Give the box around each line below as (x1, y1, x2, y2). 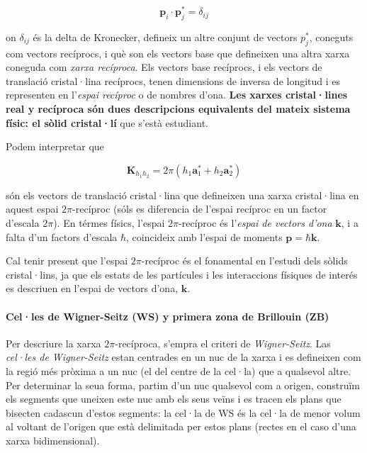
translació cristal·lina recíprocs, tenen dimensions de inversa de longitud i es (6, 73, 341, 88)
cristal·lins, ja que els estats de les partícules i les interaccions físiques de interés (6, 267, 358, 281)
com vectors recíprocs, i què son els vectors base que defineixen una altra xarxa (6, 45, 350, 60)
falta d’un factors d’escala (6, 229, 118, 244)
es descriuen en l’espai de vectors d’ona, (6, 281, 179, 296)
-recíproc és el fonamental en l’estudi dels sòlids (141, 253, 348, 268)
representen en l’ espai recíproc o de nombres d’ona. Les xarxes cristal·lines (6, 87, 348, 102)
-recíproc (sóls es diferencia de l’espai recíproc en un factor (72, 201, 327, 216)
